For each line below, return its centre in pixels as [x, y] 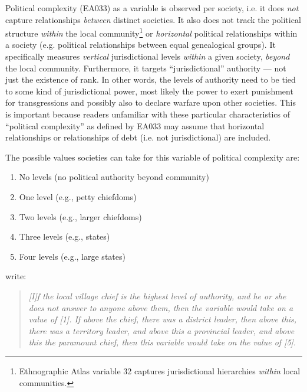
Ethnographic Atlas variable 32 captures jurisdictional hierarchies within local [160, 370]
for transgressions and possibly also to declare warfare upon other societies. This [151, 102]
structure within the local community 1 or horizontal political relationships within [151, 32]
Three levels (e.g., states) [65, 236]
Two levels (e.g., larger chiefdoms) [80, 216]
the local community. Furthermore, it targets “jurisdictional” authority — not [146, 68]
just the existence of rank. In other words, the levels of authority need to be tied [151, 79]
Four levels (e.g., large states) [72, 256]
